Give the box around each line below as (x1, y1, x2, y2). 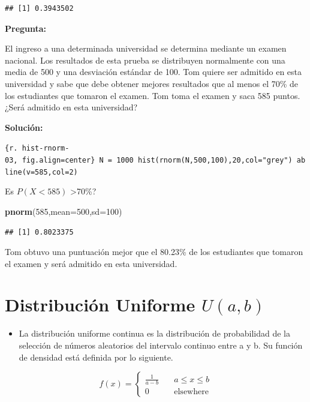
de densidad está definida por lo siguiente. (19, 350, 173, 363)
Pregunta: (5, 22, 47, 34)
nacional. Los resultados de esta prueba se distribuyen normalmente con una (5, 53, 285, 66)
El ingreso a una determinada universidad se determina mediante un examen (5, 42, 287, 55)
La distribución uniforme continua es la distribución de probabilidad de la (19, 327, 290, 340)
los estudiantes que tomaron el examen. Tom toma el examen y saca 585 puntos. (5, 89, 300, 101)
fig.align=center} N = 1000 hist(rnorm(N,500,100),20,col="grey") (22, 156, 293, 164)
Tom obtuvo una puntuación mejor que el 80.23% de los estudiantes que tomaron (5, 245, 303, 258)
